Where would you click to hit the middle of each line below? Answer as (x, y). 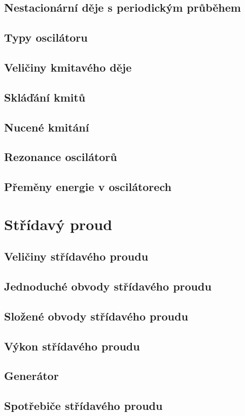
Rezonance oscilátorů (61, 157)
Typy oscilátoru (46, 37)
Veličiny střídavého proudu (76, 256)
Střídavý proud (58, 224)
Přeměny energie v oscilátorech (88, 187)
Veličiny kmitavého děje (68, 67)
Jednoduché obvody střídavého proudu (108, 286)
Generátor (31, 376)
